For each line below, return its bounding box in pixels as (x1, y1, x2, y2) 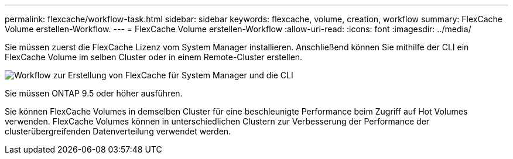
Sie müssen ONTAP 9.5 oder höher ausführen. (5, 88, 183, 98)
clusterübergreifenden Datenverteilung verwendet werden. (5, 126, 231, 136)
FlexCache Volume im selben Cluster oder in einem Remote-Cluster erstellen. (5, 52, 303, 62)
